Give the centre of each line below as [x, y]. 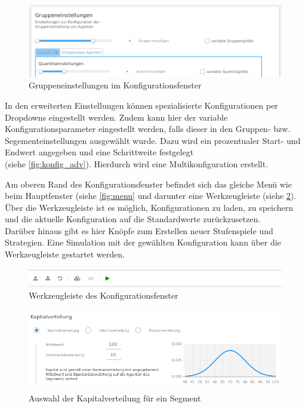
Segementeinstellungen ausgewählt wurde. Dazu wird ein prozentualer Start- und [153, 140]
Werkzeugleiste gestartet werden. [65, 254]
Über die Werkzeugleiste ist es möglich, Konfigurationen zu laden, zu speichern [149, 207]
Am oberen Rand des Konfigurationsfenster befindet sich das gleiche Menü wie [148, 184]
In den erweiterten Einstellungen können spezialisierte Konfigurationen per [141, 105]
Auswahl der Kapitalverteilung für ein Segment [115, 398]
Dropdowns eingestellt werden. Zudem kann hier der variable [116, 117]
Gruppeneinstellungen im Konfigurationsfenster [115, 85]
